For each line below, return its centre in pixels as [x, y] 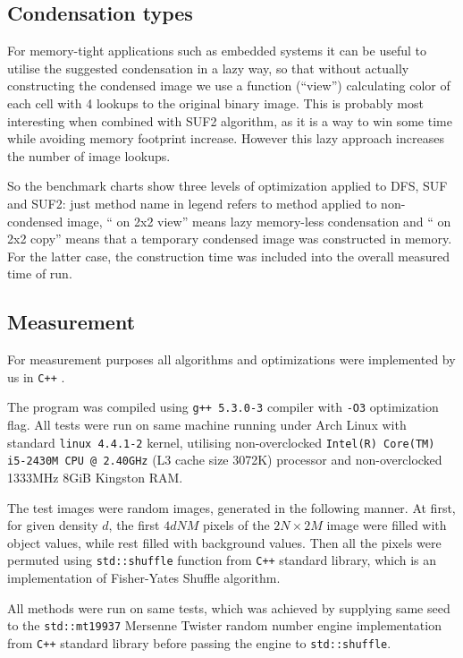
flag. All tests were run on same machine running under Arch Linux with [207, 425]
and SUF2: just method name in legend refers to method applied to [192, 203]
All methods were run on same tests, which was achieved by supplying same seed [229, 607]
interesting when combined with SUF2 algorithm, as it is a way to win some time [230, 120]
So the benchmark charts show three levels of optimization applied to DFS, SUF [227, 186]
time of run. [40, 273]
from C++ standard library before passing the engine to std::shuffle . [199, 642]
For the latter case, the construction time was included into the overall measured [228, 256]
